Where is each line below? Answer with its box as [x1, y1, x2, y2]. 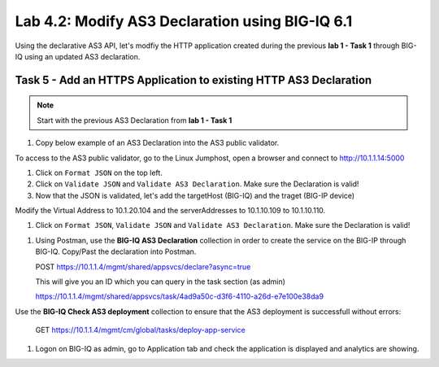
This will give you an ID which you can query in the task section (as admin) [35, 277, 286, 286]
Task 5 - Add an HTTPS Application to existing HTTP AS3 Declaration [15, 73, 372, 87]
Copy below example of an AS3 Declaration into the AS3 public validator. [35, 138, 280, 148]
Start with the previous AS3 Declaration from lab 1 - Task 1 [37, 115, 233, 125]
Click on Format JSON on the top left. [35, 168, 163, 177]
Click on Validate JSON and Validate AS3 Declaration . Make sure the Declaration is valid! [35, 179, 359, 189]
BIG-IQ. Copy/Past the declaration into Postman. [35, 247, 197, 256]
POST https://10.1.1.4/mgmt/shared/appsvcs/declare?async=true [35, 261, 251, 272]
